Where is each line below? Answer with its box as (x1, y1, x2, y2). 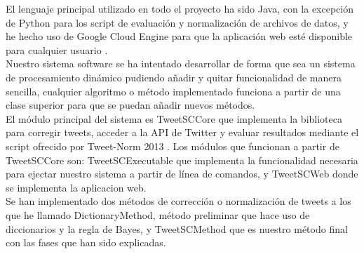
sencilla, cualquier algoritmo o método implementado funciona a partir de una (6, 83, 341, 98)
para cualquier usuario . (6, 42, 108, 57)
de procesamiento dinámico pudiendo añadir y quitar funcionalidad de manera (6, 69, 342, 84)
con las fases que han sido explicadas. (6, 235, 166, 250)
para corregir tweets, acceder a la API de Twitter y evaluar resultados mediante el (6, 125, 359, 140)
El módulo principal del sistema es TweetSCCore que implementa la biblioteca (6, 111, 342, 126)
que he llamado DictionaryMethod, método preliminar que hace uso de (6, 207, 310, 222)
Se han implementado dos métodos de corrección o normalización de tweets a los (6, 194, 351, 208)
